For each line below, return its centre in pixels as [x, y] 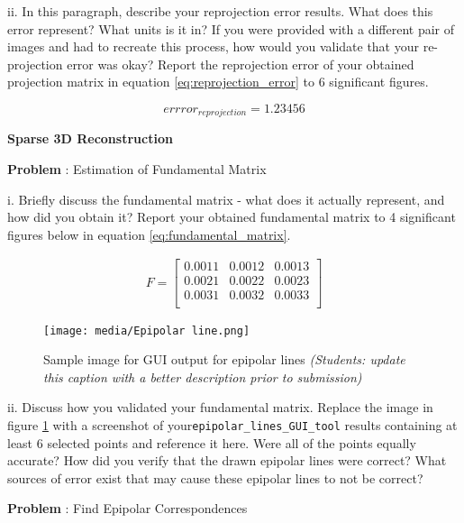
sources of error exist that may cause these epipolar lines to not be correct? [215, 477]
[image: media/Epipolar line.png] [147, 330]
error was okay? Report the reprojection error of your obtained [241, 64]
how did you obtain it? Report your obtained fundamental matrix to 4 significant [232, 217]
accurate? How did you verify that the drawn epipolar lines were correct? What [227, 460]
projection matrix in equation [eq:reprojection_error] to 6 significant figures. [218, 82]
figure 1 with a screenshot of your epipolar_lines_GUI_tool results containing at [232, 424]
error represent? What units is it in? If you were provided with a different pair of [231, 28]
